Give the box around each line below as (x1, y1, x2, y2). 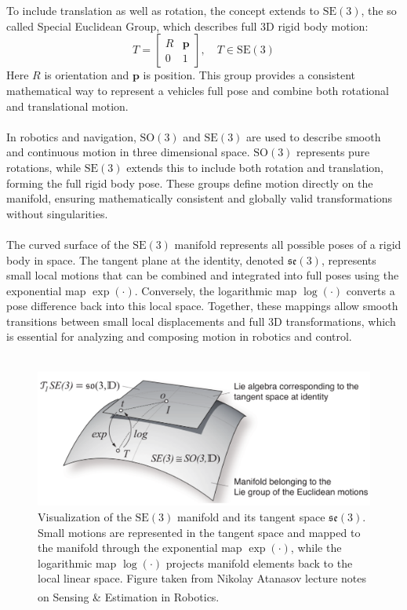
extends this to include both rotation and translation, (126, 159, 383, 175)
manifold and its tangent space (177, 509, 325, 525)
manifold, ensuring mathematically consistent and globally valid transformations (6, 190, 393, 206)
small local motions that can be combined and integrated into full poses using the (6, 267, 399, 283)
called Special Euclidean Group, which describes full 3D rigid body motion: (6, 17, 369, 34)
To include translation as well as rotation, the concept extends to (6, 2, 319, 19)
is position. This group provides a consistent (143, 67, 355, 83)
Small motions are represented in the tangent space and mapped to (38, 524, 361, 540)
